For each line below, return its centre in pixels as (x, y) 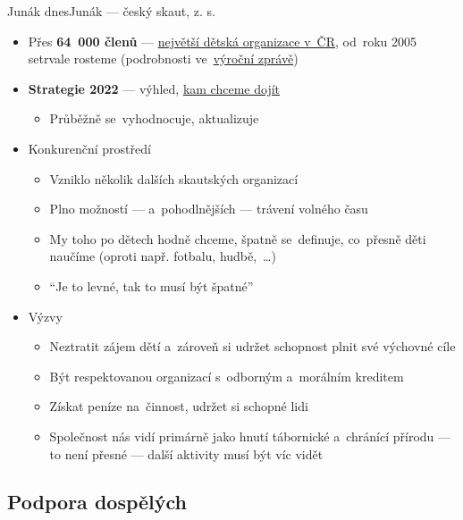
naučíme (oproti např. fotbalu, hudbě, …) (163, 256)
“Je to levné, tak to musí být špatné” (152, 285)
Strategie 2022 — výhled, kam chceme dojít (154, 88)
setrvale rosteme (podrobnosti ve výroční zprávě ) (163, 59)
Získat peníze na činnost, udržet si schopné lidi (179, 406)
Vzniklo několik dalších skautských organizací (174, 178)
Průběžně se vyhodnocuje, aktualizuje (154, 118)
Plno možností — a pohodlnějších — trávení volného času (209, 209)
